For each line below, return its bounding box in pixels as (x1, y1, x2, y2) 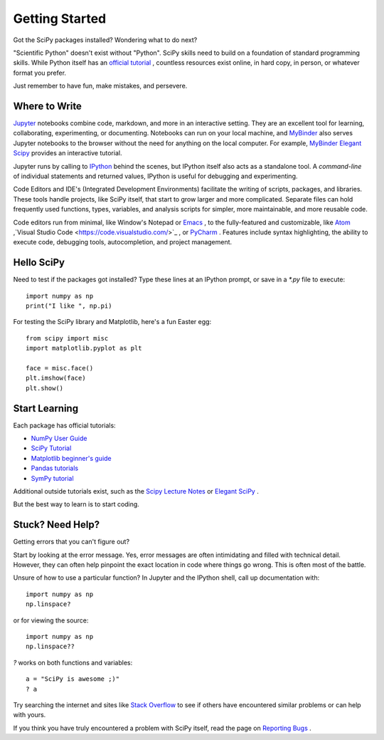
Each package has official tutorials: (13, 421, 117, 429)
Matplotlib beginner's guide (31, 454, 112, 462)
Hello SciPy (13, 256, 65, 269)
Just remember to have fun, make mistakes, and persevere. (13, 82, 188, 90)
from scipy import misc (26, 334, 109, 342)
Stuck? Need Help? (13, 518, 100, 531)
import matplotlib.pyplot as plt (26, 344, 142, 353)
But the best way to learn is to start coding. (13, 500, 140, 509)
